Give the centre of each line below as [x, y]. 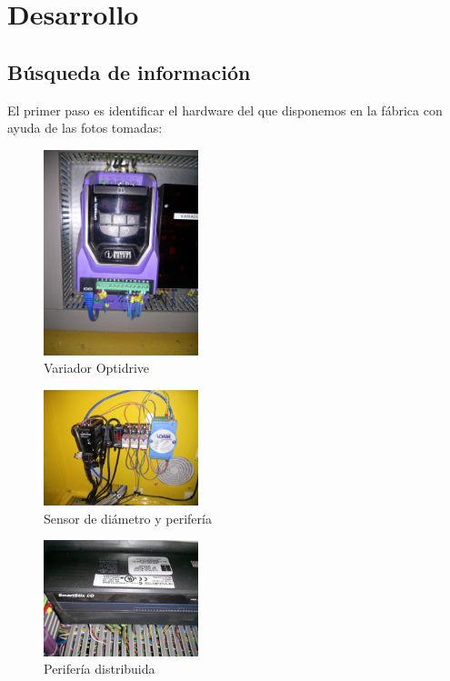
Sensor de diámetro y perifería [128, 518]
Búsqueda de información [129, 71]
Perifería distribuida [100, 669]
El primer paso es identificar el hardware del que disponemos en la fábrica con [225, 110]
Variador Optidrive [97, 368]
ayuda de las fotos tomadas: [85, 128]
